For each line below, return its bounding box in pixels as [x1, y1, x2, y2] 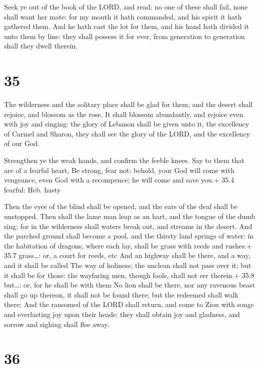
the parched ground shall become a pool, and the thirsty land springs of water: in [4, 230, 254, 241]
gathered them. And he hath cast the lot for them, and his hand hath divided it [4, 21, 249, 31]
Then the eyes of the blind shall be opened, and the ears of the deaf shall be [4, 201, 238, 211]
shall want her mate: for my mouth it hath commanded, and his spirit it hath [4, 11, 242, 21]
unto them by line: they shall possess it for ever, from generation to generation [4, 30, 245, 41]
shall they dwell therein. [4, 40, 78, 51]
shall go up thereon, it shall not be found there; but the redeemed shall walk [4, 289, 238, 299]
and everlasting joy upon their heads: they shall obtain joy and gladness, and [4, 308, 240, 319]
